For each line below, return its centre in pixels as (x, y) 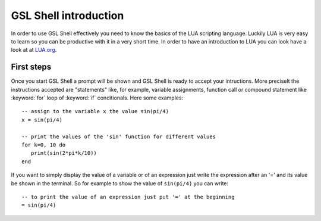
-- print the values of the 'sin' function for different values (119, 136)
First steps (31, 67)
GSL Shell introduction (67, 15)
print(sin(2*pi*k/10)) (64, 153)
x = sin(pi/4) (42, 120)
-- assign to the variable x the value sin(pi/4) (95, 111)
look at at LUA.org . (34, 50)
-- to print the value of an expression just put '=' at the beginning (128, 197)
